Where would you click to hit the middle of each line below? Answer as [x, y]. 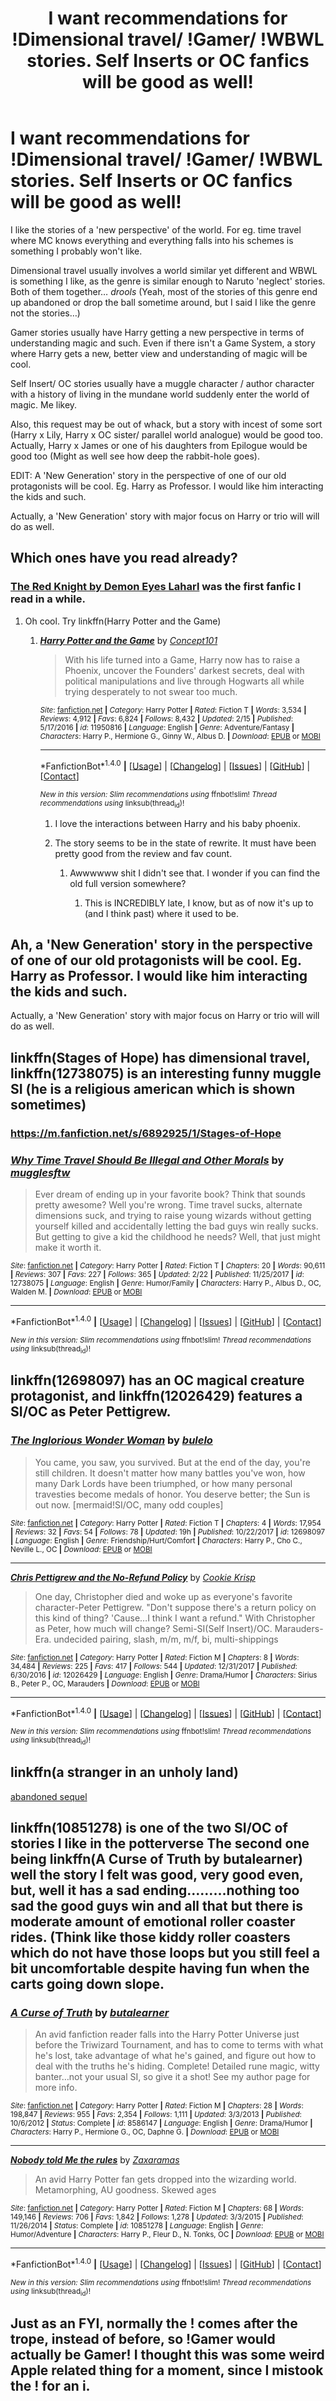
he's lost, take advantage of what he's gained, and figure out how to [175, 2056]
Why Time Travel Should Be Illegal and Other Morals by [147, 1160]
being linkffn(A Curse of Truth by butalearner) [156, 1858]
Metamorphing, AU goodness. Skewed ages [125, 2190]
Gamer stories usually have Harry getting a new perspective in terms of [157, 332]
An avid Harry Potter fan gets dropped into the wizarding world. [165, 2179]
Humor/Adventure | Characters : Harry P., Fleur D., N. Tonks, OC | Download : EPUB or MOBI [167, 2235]
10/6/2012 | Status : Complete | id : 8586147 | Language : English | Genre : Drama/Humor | [161, 2123]
